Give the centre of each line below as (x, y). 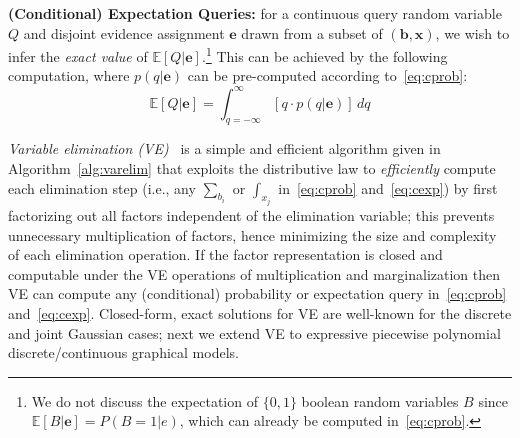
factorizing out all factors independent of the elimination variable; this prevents (251, 214)
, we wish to (472, 32)
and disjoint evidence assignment (124, 32)
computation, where (69, 75)
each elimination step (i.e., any (102, 187)
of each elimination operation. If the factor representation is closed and (225, 254)
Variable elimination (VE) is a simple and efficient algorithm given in (224, 148)
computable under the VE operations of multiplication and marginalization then (254, 273)
